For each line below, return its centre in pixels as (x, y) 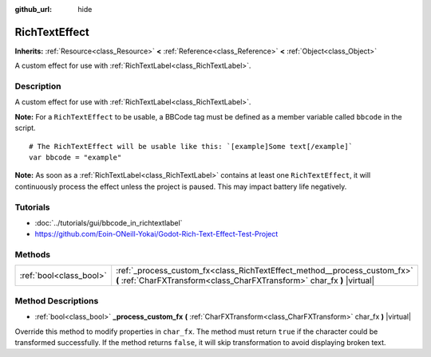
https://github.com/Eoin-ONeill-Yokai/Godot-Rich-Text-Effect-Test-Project (156, 234)
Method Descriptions (57, 300)
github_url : (33, 9)
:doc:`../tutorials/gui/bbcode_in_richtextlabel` (109, 222)
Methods (33, 255)
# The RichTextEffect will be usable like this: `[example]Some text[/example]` (191, 146)
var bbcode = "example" (75, 157)
